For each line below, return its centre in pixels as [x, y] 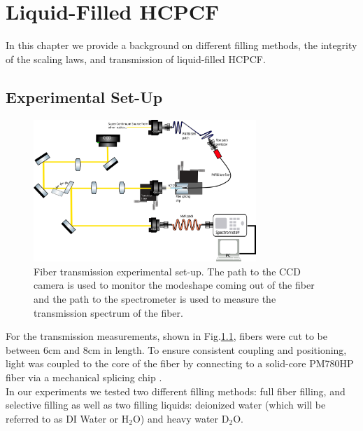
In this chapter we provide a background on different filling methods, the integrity [181, 45]
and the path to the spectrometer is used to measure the [155, 298]
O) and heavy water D [181, 418]
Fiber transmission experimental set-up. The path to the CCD [167, 271]
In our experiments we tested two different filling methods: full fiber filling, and [176, 391]
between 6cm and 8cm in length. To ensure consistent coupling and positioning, [176, 349]
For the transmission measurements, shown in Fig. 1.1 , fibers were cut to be [167, 336]
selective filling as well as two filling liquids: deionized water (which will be [166, 405]
